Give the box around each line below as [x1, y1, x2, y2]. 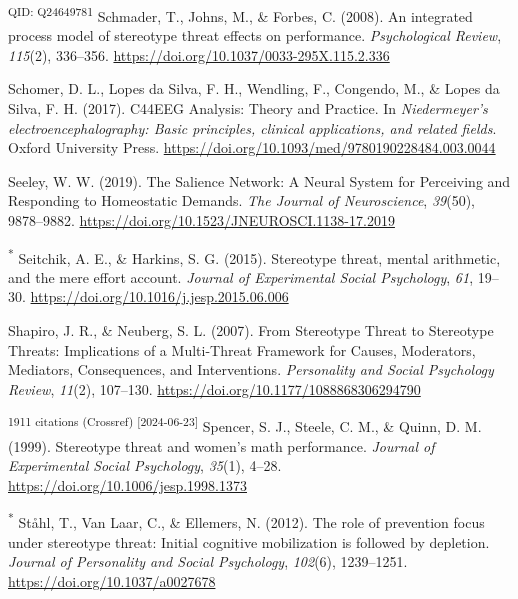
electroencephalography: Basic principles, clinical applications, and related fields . [8, 117, 497, 138]
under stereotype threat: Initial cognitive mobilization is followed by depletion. [8, 531, 490, 552]
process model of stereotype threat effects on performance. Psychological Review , [8, 25, 502, 46]
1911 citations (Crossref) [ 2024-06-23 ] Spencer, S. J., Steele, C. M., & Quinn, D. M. [8, 413, 482, 437]
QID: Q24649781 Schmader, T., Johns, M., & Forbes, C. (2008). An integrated [8, 3, 473, 26]
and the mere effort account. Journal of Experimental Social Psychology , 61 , [8, 266, 474, 287]
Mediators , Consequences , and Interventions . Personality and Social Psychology [8, 359, 494, 380]
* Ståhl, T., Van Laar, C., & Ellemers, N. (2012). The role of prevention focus [8, 509, 485, 533]
